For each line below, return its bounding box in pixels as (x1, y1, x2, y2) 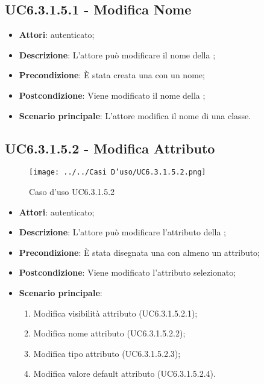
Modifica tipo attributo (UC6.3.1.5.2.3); (33, 347, 181, 359)
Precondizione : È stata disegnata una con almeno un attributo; (19, 246, 260, 258)
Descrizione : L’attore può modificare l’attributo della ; (19, 226, 226, 238)
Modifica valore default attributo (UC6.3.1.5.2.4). (33, 367, 216, 380)
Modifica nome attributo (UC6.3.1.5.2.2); (33, 327, 186, 339)
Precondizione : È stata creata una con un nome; (19, 69, 205, 81)
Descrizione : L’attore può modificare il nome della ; (19, 48, 216, 61)
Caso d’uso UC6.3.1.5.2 (29, 185, 115, 198)
